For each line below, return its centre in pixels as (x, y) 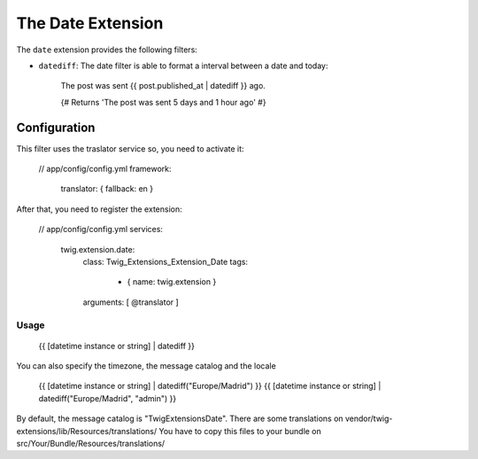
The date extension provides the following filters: (107, 50)
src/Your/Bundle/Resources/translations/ (91, 444)
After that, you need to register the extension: (99, 209)
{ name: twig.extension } (172, 282)
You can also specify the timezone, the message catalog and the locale (146, 366)
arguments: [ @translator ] (131, 302)
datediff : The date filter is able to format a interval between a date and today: (183, 66)
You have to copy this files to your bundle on (240, 431)
